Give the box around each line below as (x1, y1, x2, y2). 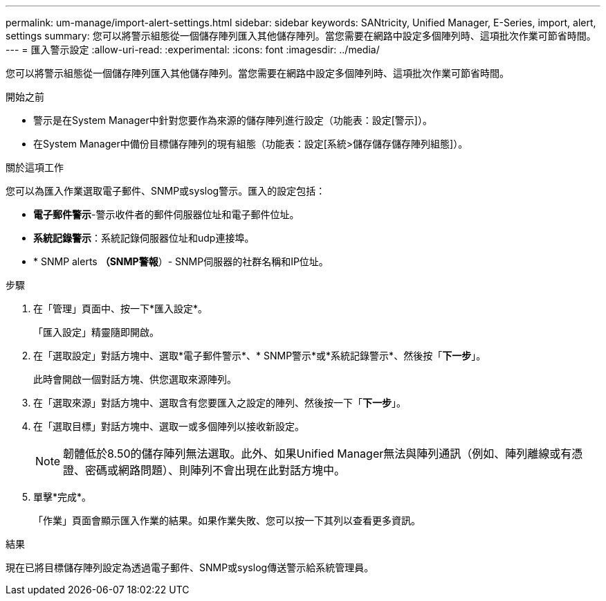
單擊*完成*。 (33, 491, 92, 503)
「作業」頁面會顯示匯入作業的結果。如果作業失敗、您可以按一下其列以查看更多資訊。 (33, 514, 421, 526)
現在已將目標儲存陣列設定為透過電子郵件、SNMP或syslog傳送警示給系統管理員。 (6, 562, 374, 573)
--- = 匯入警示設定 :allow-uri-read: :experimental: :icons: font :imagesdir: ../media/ (6, 44, 380, 55)
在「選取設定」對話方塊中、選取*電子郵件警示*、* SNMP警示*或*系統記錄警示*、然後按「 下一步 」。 (33, 350, 486, 361)
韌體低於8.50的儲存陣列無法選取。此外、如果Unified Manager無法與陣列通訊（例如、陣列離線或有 (63, 447, 572, 460)
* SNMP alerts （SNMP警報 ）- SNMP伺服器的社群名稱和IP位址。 (33, 255, 329, 267)
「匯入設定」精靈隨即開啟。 (33, 326, 159, 338)
